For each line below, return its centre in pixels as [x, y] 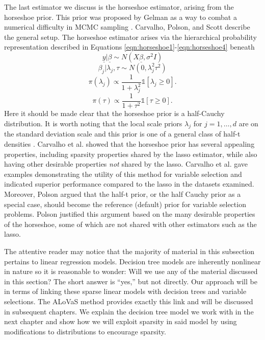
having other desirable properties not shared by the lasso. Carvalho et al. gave [126, 164]
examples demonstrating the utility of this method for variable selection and [123, 174]
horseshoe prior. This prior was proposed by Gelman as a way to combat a [121, 17]
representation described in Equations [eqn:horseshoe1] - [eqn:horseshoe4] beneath [129, 47]
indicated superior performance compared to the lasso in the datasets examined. [129, 184]
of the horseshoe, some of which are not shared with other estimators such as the [130, 224]
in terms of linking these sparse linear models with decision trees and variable [125, 291]
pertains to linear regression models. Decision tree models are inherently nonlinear [132, 261]
